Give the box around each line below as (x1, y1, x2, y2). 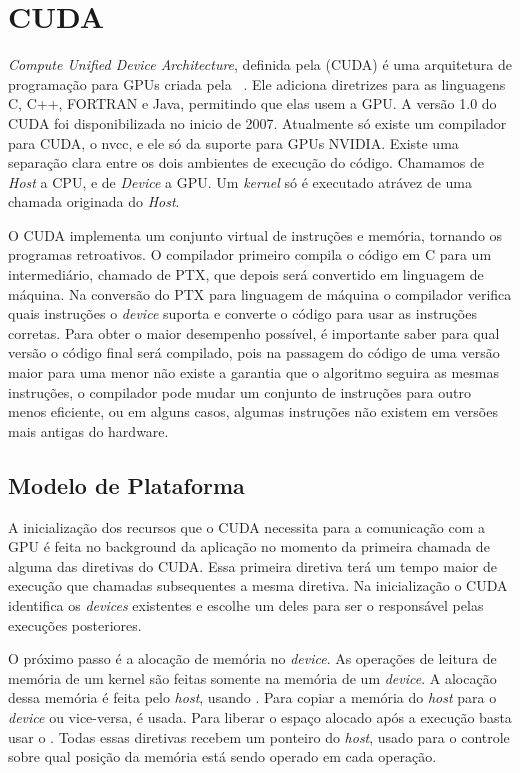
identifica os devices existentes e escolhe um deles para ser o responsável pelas (8, 594, 484, 615)
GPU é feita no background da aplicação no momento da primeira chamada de (8, 536, 490, 557)
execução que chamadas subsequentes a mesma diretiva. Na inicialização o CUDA (8, 575, 508, 596)
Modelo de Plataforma (8, 469, 245, 500)
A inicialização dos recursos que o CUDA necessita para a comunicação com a (8, 516, 485, 537)
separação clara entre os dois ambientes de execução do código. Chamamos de (8, 152, 485, 173)
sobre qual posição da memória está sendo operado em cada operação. (8, 746, 437, 767)
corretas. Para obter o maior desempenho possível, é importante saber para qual (8, 322, 500, 343)
